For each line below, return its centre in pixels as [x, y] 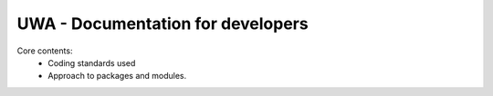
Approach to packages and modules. [117, 76]
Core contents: [45, 51]
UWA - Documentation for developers [163, 24]
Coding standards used [92, 62]
